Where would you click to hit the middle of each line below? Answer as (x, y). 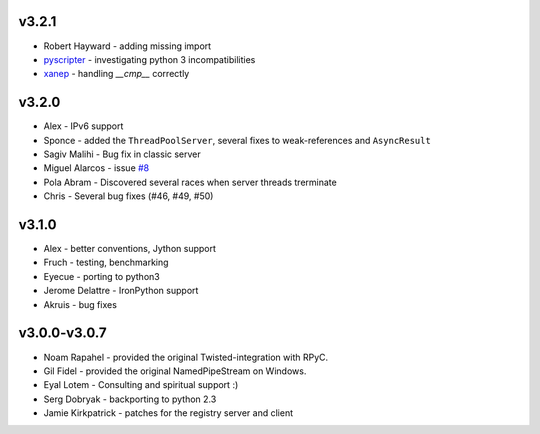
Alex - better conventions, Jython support (130, 249)
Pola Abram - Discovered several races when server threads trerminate (190, 182)
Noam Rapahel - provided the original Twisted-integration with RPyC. (186, 357)
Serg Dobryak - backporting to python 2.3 (130, 399)
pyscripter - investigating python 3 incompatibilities (149, 59)
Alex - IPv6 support (83, 126)
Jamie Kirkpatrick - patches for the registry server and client (168, 413)
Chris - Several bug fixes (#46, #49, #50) (128, 196)
